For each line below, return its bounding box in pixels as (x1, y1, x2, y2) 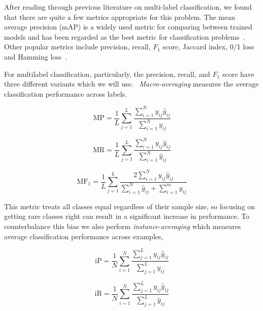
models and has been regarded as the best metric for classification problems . (4, 31, 245, 42)
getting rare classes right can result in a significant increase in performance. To (4, 211, 250, 221)
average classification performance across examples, (4, 231, 163, 241)
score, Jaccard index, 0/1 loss (162, 41, 254, 52)
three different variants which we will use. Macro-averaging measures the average (4, 78, 259, 89)
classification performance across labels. (4, 88, 127, 99)
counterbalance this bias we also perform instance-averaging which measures (4, 220, 241, 231)
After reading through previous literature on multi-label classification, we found (4, 2, 252, 12)
